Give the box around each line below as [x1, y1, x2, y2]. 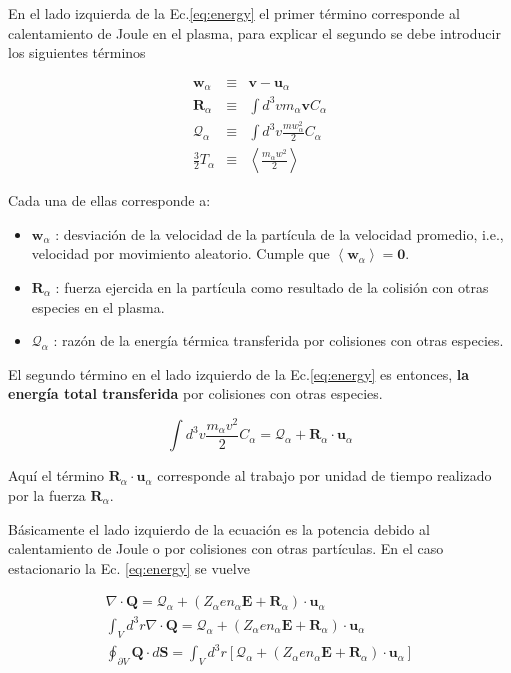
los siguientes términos [8, 42, 146, 63]
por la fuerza [8, 485, 86, 506]
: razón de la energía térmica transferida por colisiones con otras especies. [53, 330, 504, 351]
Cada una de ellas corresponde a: [8, 190, 211, 211]
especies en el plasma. [31, 296, 165, 317]
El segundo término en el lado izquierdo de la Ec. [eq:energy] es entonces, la [8, 363, 470, 384]
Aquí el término [8, 465, 105, 486]
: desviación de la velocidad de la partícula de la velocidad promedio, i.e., [55, 223, 504, 244]
